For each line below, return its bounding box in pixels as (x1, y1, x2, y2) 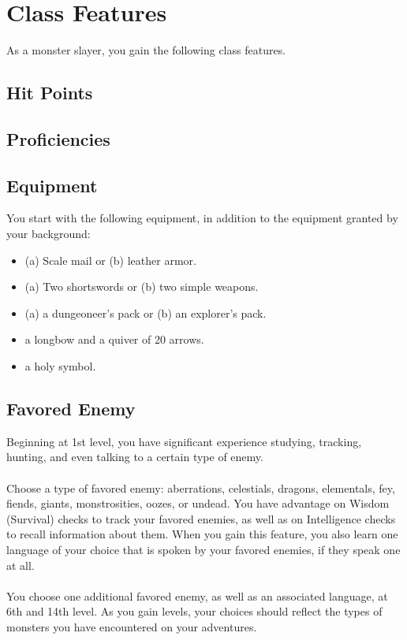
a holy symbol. (24, 358, 96, 374)
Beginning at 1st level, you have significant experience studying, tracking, (6, 433, 362, 449)
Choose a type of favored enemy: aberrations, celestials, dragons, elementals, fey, (6, 479, 395, 496)
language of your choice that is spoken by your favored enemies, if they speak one (6, 541, 401, 557)
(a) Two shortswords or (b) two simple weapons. (24, 278, 259, 295)
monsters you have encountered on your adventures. (6, 618, 257, 634)
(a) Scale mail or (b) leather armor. (24, 251, 196, 268)
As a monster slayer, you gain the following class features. (6, 42, 286, 58)
